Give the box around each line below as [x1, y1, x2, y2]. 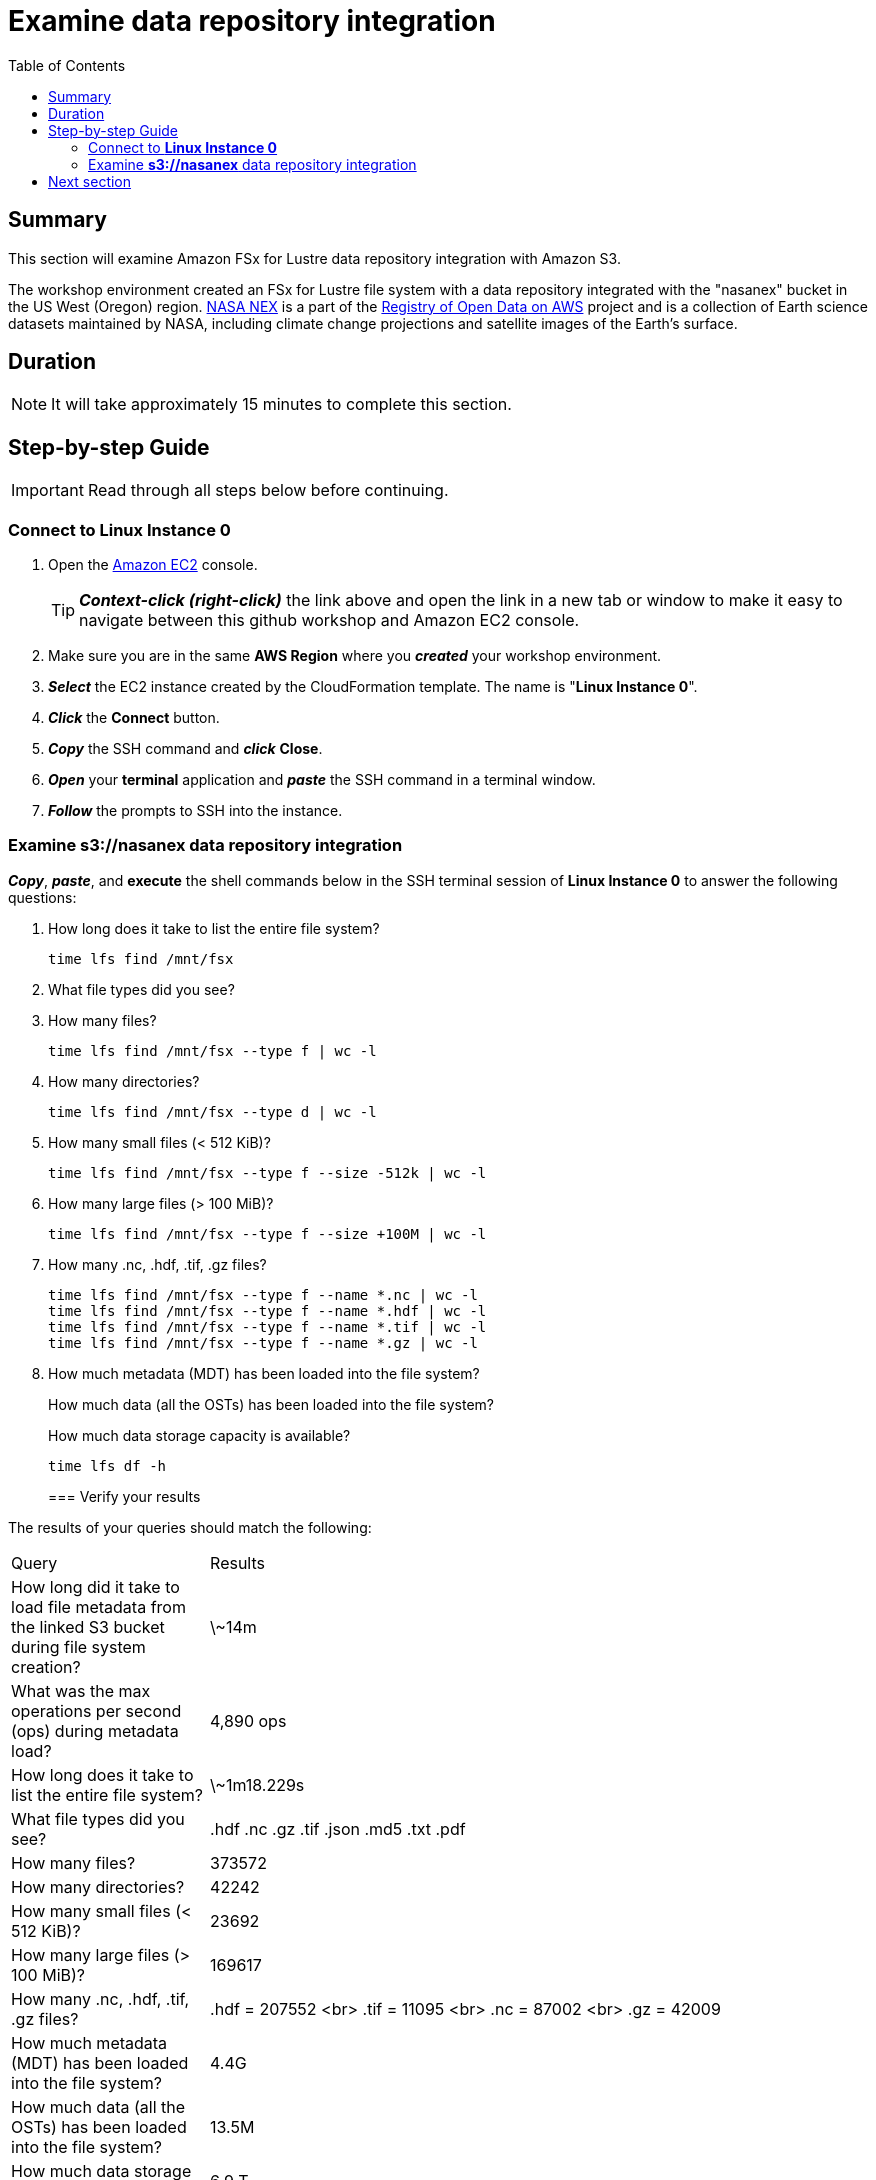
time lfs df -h [48, 1457, 167, 1474]
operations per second [11, 1700, 182, 1721]
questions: [8, 888, 77, 906]
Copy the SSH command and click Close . [48, 740, 323, 758]
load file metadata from [11, 1596, 186, 1617]
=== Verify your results [48, 1487, 201, 1505]
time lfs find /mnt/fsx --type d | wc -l [48, 1103, 377, 1120]
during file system [11, 1636, 146, 1657]
